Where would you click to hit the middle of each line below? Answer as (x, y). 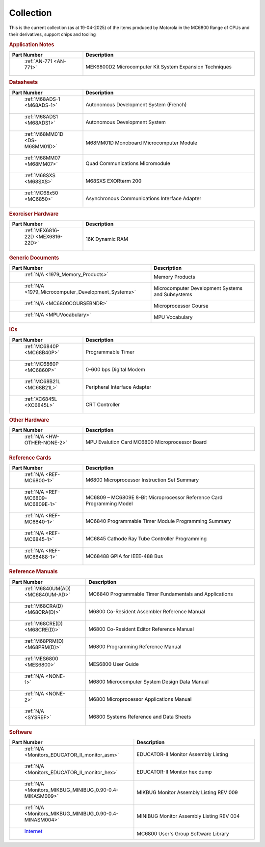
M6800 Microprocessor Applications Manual (140, 699)
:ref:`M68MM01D (44, 134)
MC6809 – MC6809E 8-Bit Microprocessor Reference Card (154, 497)
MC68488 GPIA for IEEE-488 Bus (124, 556)
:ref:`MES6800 (41, 659)
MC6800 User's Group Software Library (183, 834)
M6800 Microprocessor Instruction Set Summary (142, 480)
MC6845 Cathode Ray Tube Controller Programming (146, 538)
